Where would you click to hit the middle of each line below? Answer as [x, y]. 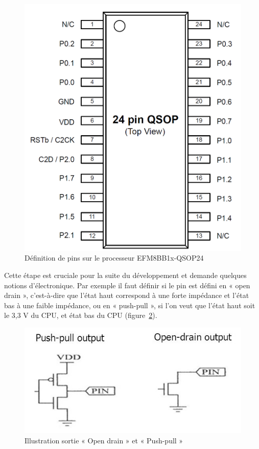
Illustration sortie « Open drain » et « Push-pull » [104, 440]
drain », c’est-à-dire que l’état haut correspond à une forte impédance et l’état [127, 295]
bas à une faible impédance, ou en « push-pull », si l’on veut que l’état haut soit [130, 305]
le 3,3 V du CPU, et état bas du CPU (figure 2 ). [81, 315]
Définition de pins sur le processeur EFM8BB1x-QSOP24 [114, 258]
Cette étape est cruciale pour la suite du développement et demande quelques [125, 275]
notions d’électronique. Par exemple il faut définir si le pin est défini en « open [127, 285]
